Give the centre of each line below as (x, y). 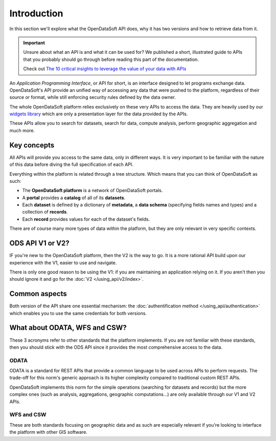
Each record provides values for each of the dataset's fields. (86, 219)
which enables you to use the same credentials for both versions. (78, 313)
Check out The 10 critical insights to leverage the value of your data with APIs (105, 69)
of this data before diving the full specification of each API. (72, 164)
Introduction (36, 13)
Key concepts (32, 145)
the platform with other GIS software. (49, 432)
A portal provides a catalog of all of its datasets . (74, 198)
